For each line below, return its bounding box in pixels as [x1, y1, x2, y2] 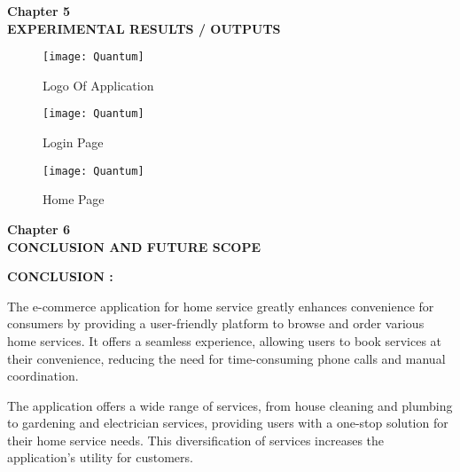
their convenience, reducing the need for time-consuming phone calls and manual [7, 349, 446, 367]
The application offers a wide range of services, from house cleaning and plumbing [7, 396, 453, 414]
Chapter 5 [7, 2, 71, 20]
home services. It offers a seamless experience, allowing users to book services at [7, 331, 442, 350]
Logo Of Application [43, 75, 154, 94]
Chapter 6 [7, 219, 71, 238]
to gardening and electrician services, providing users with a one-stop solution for [7, 413, 448, 432]
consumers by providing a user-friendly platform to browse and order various [7, 314, 425, 333]
